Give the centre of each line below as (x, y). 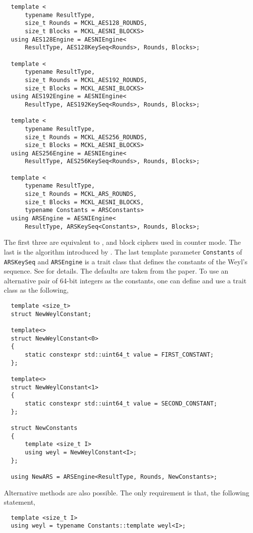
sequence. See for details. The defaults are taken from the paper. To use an (116, 271)
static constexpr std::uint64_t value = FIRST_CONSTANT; (119, 355)
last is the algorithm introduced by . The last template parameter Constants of (123, 251)
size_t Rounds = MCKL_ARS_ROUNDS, (81, 194)
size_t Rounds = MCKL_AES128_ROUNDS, (86, 23)
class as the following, (36, 290)
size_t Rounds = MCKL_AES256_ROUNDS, (86, 137)
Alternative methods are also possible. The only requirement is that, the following (127, 492)
